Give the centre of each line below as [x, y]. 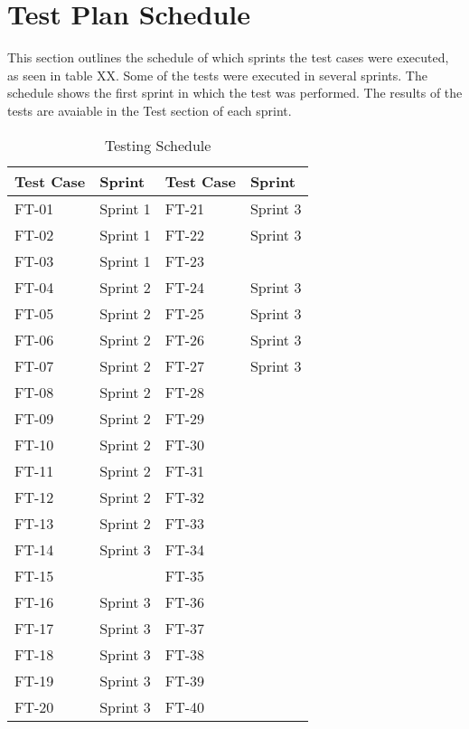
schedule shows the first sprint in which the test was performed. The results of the [235, 93]
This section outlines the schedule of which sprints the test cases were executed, [228, 57]
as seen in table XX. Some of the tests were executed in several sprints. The [217, 75]
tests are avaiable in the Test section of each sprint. [150, 110]
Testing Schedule [158, 145]
